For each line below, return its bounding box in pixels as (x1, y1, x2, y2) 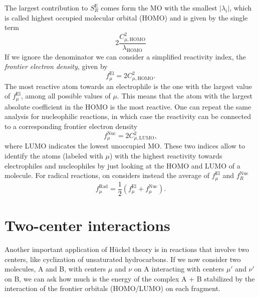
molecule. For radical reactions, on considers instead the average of (5, 170, 210, 180)
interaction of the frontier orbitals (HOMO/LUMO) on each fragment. (5, 283, 221, 293)
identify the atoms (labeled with (5, 150, 103, 161)
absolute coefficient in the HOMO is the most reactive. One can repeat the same (5, 101, 251, 111)
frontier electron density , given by (5, 61, 108, 71)
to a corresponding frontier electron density (5, 120, 138, 131)
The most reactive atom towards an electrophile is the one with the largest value (5, 80, 252, 91)
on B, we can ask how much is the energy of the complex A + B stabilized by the (5, 273, 255, 283)
